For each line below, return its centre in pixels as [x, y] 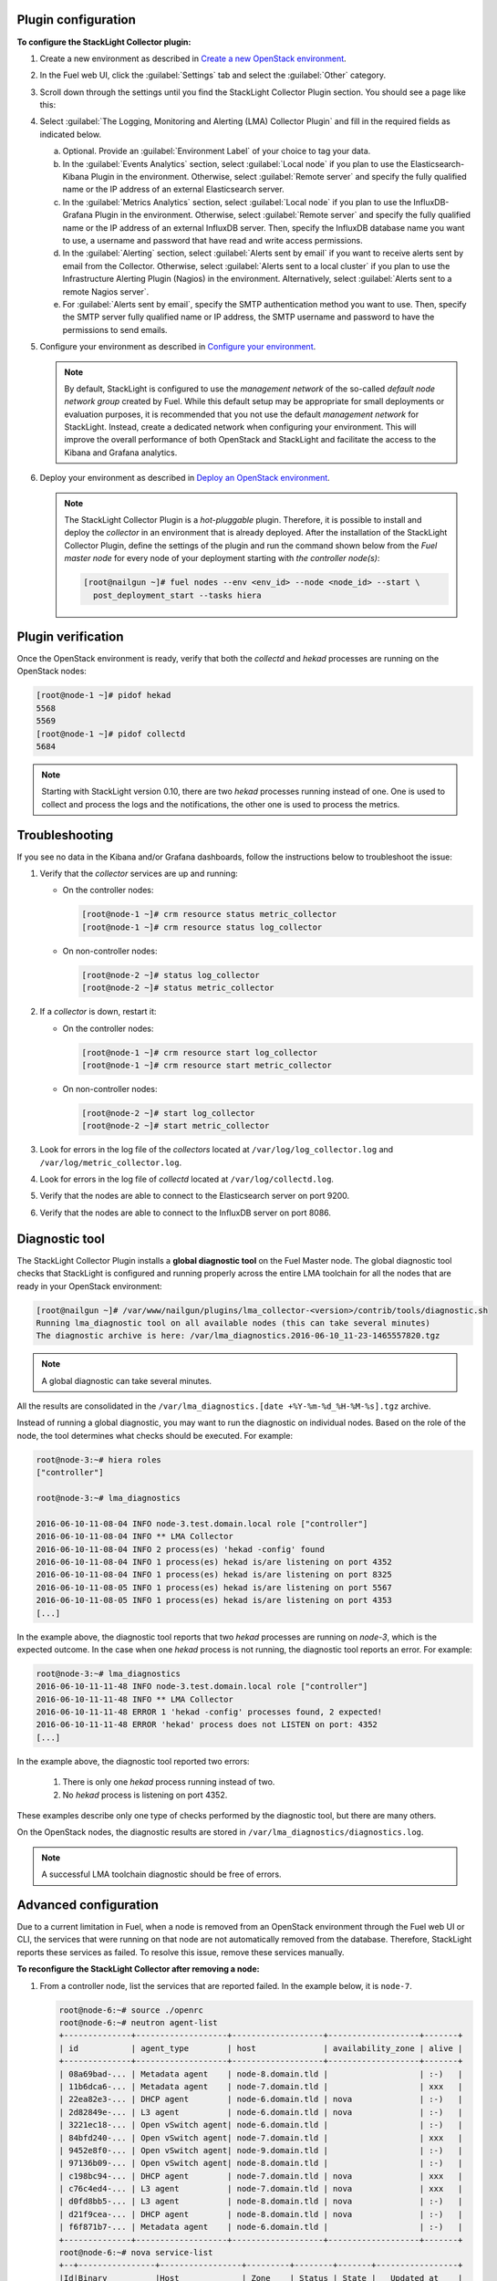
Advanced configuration [88, 1905]
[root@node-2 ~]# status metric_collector [178, 988]
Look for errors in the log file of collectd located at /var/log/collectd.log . [187, 1179]
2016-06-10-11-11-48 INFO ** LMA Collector [135, 1699]
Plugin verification [70, 636]
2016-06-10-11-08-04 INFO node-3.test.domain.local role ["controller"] [202, 1523]
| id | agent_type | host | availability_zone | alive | [261, 2048]
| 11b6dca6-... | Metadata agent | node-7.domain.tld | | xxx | [261, 2086]
